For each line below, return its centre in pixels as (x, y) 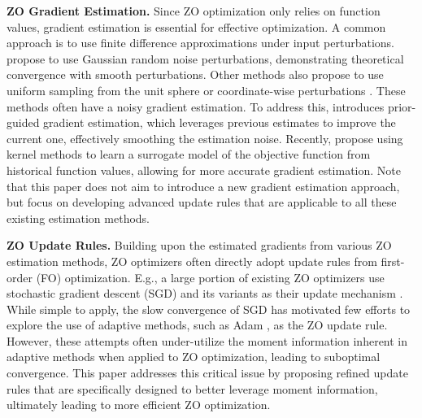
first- (393, 261)
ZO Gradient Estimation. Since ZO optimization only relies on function (194, 11)
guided (23, 122)
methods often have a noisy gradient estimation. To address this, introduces (196, 106)
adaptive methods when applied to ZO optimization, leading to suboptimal (194, 357)
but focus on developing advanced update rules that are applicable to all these (202, 202)
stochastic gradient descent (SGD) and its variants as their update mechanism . (205, 293)
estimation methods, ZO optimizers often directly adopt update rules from (192, 261)
